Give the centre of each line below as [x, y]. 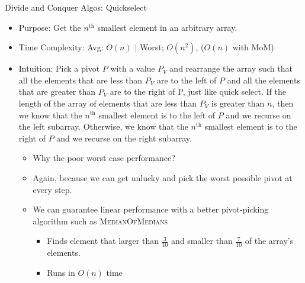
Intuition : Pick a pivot [59, 68]
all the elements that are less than [81, 80]
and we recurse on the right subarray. [124, 138]
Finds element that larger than [103, 241]
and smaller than [202, 241]
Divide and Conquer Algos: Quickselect [76, 7]
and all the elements [264, 80]
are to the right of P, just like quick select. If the [198, 91]
